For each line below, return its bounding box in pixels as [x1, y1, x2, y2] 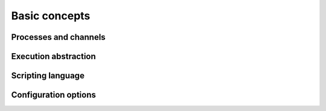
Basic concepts [11, 9, 91, 22]
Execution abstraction [11, 51, 96, 62]
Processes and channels [11, 32, 106, 42]
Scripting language [11, 71, 85, 81]
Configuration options [11, 90, 97, 100]
